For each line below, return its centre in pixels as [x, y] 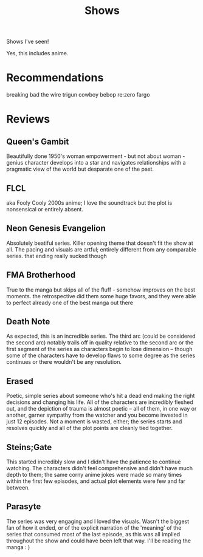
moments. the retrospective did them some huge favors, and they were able [101, 296]
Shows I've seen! [28, 42]
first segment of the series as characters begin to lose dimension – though [99, 349]
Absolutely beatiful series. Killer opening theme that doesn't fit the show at [100, 243]
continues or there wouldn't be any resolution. [64, 362]
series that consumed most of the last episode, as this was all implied [93, 534]
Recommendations [55, 78]
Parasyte [24, 507]
